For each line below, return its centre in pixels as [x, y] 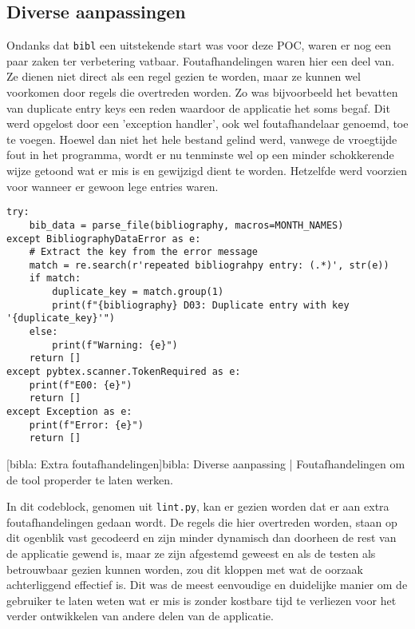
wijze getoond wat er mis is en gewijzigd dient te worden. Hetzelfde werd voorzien [207, 171]
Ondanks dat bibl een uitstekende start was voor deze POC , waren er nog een [199, 45]
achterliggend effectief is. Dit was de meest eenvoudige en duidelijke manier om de [207, 585]
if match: [55, 279]
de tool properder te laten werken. [90, 479]
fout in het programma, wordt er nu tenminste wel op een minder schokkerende [200, 155]
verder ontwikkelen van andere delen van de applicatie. [140, 616]
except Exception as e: [69, 412]
